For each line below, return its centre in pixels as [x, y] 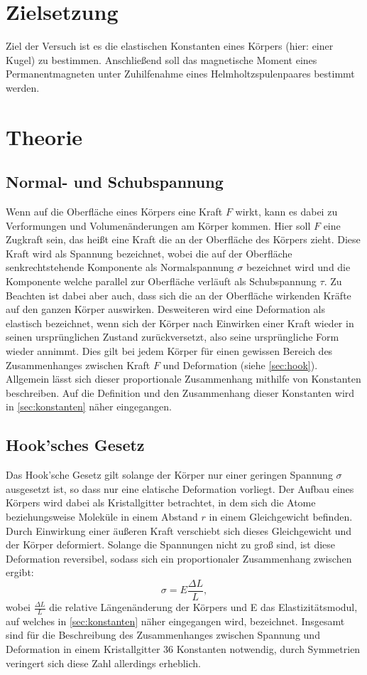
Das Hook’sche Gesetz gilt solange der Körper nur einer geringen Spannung [169, 475]
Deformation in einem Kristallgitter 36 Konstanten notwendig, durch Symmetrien [183, 649]
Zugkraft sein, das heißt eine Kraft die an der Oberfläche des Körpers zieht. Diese [183, 239]
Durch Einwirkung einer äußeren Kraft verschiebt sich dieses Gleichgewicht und [179, 530]
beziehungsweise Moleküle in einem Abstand [102, 516]
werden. [23, 87]
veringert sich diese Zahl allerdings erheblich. [103, 663]
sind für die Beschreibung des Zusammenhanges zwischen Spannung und [163, 635]
